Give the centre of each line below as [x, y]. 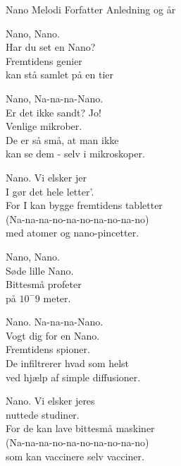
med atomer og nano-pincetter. [73, 233]
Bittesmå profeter [44, 284]
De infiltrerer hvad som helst [68, 363]
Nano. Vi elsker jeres [50, 401]
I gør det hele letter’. [50, 191]
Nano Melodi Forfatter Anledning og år [91, 9]
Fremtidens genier [44, 60]
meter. [57, 298]
